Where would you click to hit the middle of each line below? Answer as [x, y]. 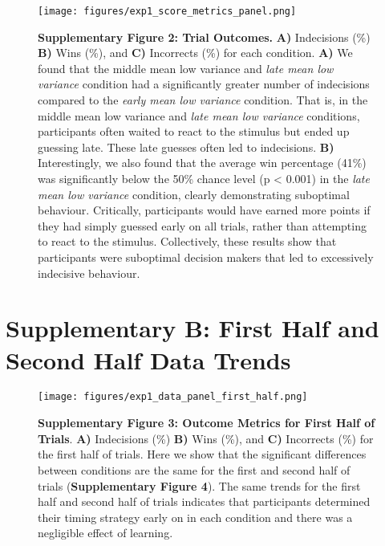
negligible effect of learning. [105, 533]
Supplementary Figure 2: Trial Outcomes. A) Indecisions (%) [204, 37]
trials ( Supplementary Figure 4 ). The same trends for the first [199, 485]
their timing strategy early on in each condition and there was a [195, 517]
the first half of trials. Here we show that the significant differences [202, 454]
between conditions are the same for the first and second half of [194, 469]
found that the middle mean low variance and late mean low [186, 68]
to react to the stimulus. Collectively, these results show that [187, 241]
